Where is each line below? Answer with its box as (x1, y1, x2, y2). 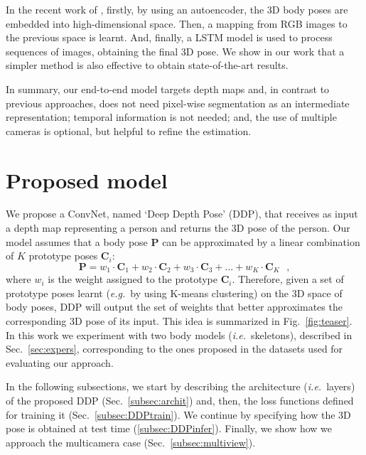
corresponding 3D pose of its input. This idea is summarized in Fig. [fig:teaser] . (6, 314, 352, 328)
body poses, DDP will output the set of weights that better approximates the (6, 299, 343, 314)
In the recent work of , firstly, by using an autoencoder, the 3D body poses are (6, 2, 348, 16)
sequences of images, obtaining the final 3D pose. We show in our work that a (6, 43, 345, 58)
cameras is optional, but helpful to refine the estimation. (6, 123, 252, 138)
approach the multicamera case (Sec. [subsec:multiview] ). (6, 434, 256, 449)
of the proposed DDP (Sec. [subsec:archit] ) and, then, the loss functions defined (6, 393, 354, 408)
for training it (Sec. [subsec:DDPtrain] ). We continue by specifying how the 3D (6, 407, 351, 422)
